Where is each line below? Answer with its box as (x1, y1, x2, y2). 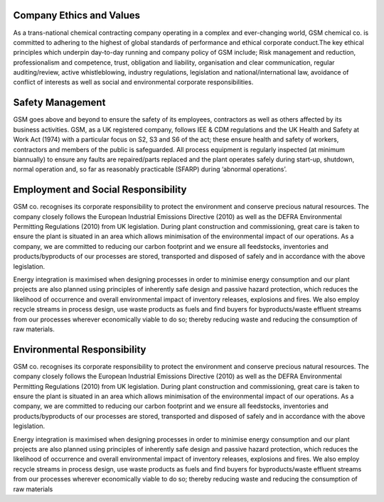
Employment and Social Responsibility (13, 183, 187, 196)
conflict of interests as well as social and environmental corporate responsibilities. (13, 78, 254, 87)
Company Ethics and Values (13, 9, 141, 21)
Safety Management (13, 97, 106, 109)
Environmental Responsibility (13, 343, 146, 356)
